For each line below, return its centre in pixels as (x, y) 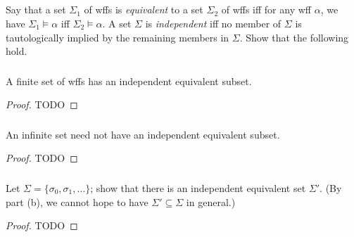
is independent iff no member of (213, 23)
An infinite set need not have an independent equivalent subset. (143, 134)
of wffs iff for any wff (266, 9)
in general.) (211, 201)
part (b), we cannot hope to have (77, 201)
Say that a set (36, 9)
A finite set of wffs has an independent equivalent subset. (129, 81)
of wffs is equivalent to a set (144, 9)
